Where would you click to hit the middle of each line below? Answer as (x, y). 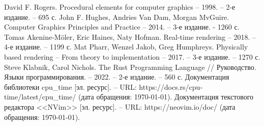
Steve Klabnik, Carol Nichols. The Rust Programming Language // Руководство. (130, 67)
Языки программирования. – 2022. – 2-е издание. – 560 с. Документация (117, 77)
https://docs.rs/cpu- (171, 86)
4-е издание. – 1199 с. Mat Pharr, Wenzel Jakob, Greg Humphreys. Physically (126, 47)
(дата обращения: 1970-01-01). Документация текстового (166, 97)
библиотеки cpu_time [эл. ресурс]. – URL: (70, 86)
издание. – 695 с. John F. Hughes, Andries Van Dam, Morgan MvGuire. (117, 17)
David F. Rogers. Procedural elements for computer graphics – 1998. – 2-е (120, 7)
